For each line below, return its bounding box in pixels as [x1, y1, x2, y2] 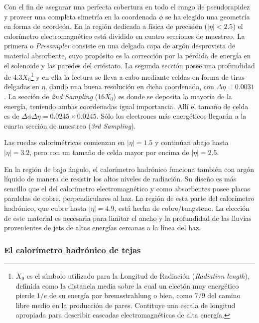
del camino [207, 290, 241, 301]
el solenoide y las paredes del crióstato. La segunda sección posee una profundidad [4, 60, 255, 70]
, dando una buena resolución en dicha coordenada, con [45, 81, 214, 92]
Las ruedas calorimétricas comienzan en [4, 137, 125, 148]
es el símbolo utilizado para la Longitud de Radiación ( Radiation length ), [26, 270, 250, 281]
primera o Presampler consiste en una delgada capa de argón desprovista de [4, 40, 236, 51]
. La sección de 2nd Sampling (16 [4, 91, 105, 101]
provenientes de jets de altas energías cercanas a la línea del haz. [4, 222, 201, 233]
